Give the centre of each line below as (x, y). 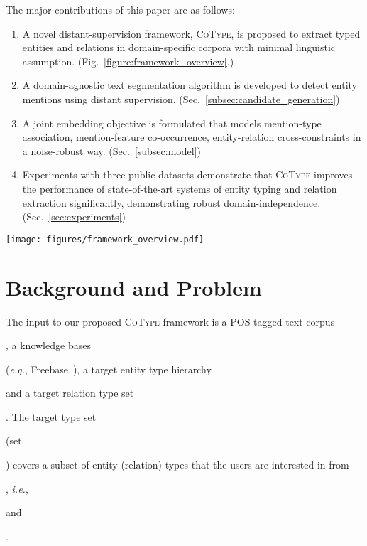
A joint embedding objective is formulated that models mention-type (172, 123)
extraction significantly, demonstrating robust (121, 202)
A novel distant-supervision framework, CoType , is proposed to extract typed (191, 33)
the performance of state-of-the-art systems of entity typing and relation (180, 188)
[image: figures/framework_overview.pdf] (105, 239)
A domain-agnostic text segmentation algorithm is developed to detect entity (190, 85)
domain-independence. (272, 202)
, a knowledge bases (48, 345)
